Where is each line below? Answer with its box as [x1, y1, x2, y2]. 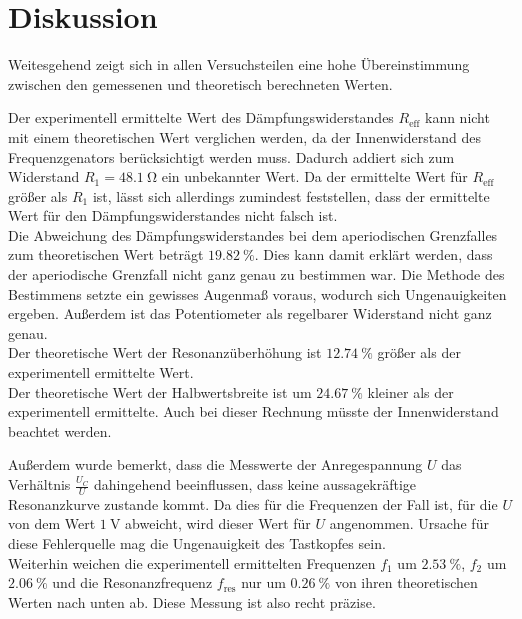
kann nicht [424, 107, 490, 128]
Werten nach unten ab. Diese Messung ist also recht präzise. [8, 591, 376, 612]
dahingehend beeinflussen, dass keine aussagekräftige [93, 474, 417, 494]
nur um [241, 572, 286, 593]
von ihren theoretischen [334, 572, 478, 593]
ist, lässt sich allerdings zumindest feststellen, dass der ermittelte [92, 185, 490, 206]
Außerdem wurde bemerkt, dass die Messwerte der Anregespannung [8, 454, 423, 475]
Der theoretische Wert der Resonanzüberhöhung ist [8, 342, 322, 363]
